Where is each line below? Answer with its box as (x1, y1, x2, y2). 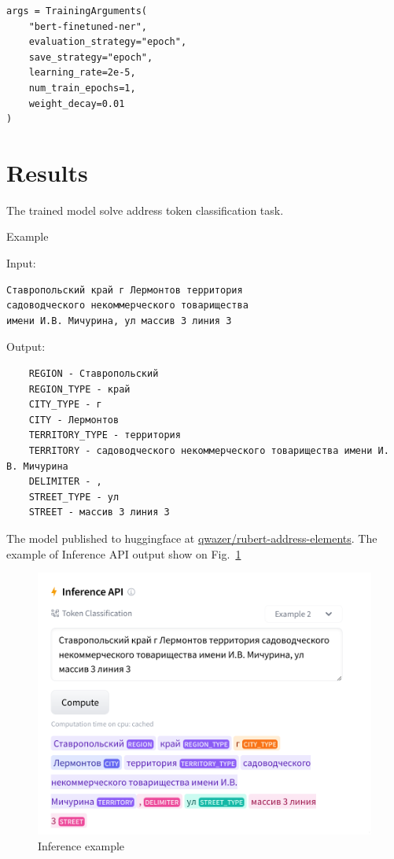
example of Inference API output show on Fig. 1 (6, 545, 241, 562)
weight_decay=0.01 (28, 98, 125, 109)
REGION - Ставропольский (28, 368, 159, 380)
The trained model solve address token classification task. (6, 201, 284, 218)
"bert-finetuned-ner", (28, 20, 147, 32)
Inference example (38, 838, 125, 854)
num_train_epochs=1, (28, 82, 136, 94)
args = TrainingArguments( (6, 6, 147, 17)
